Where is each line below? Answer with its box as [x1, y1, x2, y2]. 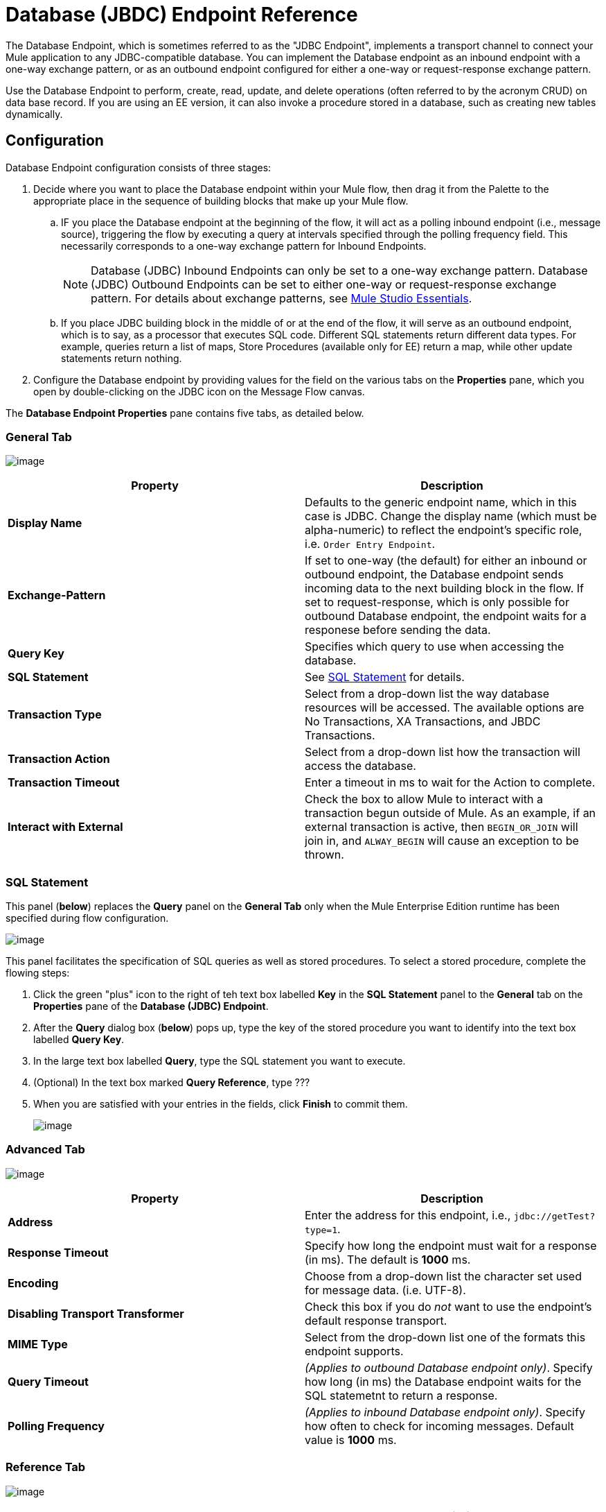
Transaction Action [8, 752, 110, 766]
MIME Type [8, 1337, 68, 1351]
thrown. [305, 848, 344, 862]
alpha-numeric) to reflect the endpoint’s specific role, [305, 523, 582, 538]
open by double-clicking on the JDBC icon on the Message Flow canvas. [33, 385, 365, 397]
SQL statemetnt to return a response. [305, 1388, 498, 1402]
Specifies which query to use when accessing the [305, 639, 564, 654]
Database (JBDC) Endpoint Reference [6, 3, 358, 26]
